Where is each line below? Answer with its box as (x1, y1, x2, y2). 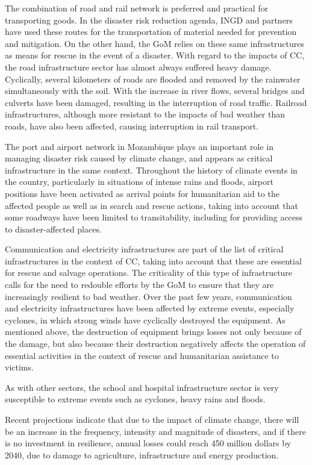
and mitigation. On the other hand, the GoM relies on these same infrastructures (5, 37, 304, 49)
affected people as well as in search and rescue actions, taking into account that (5, 199, 298, 211)
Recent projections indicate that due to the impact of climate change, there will (5, 413, 299, 425)
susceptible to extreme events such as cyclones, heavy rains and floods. (5, 393, 266, 405)
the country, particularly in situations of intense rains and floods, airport (5, 175, 273, 188)
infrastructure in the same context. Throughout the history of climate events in (5, 163, 298, 176)
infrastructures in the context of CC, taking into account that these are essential (5, 254, 302, 267)
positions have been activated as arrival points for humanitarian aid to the (5, 187, 279, 199)
